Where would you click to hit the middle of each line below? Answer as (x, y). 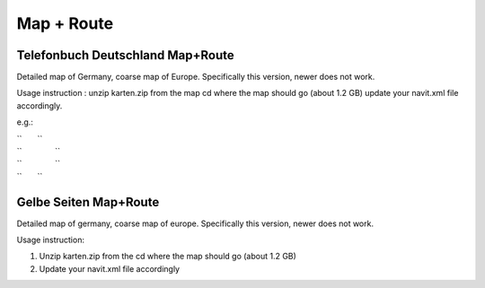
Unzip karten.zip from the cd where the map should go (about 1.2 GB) (168, 257)
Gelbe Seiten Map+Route (88, 202)
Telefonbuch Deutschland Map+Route (126, 55)
